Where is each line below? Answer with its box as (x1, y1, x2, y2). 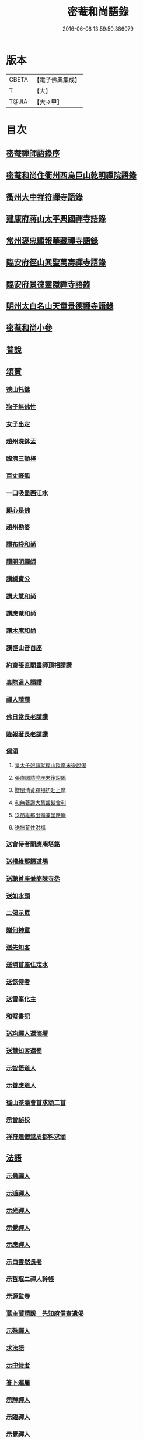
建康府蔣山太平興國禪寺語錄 (6, 214, 106, 224)
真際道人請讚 (6, 678, 43, 686)
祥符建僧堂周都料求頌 (6, 1133, 66, 1141)
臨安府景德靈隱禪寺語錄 (6, 279, 90, 289)
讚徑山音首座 (6, 643, 43, 652)
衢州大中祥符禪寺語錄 (6, 192, 83, 203)
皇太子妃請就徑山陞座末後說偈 (14, 761, 86, 769)
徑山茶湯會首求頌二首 (6, 1098, 66, 1107)
